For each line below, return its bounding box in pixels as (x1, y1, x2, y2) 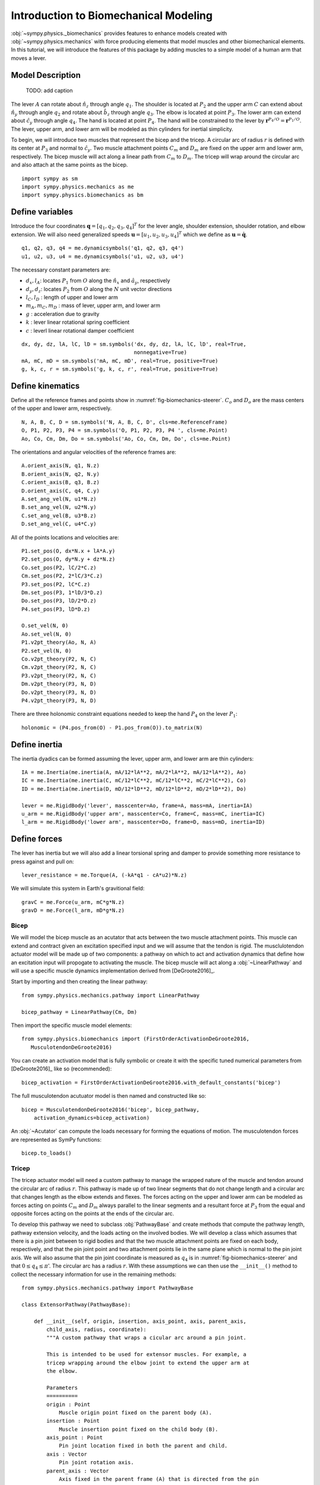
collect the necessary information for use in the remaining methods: (11, 1271, 177, 1278)
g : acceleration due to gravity (25, 310, 100, 317)
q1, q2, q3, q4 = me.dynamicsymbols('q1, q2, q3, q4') (21, 245, 184, 252)
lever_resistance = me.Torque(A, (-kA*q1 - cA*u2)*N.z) (21, 872, 187, 879)
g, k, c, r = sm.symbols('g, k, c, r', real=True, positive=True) (21, 366, 219, 372)
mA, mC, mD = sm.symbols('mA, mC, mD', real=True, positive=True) (21, 357, 219, 364)
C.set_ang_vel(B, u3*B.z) (21, 512, 97, 519)
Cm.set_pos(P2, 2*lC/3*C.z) (21, 573, 103, 579)
